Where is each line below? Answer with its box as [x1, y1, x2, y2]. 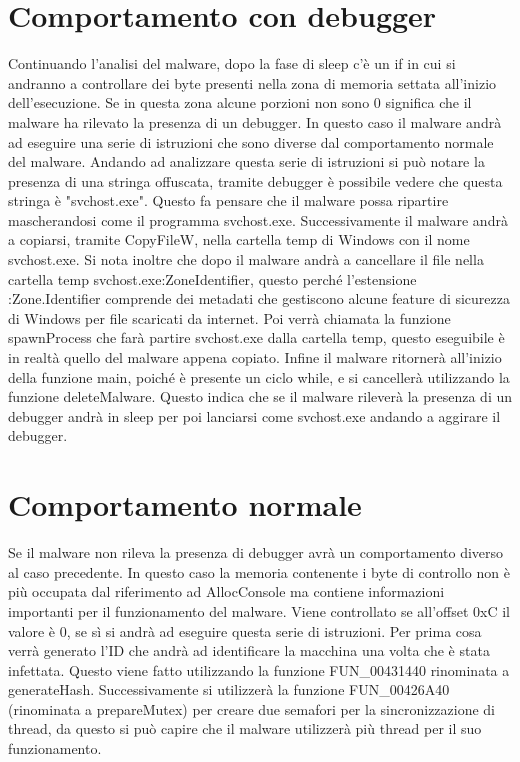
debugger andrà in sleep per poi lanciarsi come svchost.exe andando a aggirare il [8, 405, 501, 426]
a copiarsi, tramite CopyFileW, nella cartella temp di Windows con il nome [8, 229, 470, 250]
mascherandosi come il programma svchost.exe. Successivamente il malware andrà [8, 209, 508, 230]
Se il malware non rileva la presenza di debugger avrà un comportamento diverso [8, 542, 504, 563]
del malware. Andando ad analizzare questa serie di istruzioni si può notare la [8, 151, 485, 172]
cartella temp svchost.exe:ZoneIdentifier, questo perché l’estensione [8, 268, 417, 289]
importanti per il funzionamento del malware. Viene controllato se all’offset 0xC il [8, 600, 510, 621]
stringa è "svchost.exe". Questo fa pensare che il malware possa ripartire [8, 190, 449, 211]
